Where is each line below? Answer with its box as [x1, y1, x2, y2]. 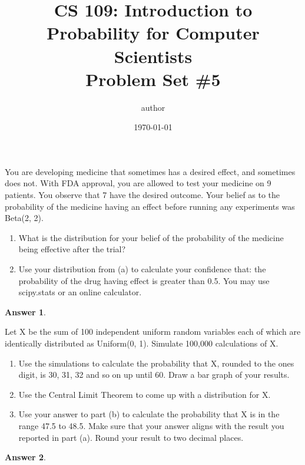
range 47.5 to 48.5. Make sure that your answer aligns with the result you [18, 419, 284, 431]
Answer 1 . [5, 305, 46, 318]
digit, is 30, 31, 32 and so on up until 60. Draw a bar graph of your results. [18, 368, 290, 381]
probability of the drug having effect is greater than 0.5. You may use [18, 274, 270, 286]
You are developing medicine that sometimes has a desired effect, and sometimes [5, 165, 296, 177]
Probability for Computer [47, 21, 260, 45]
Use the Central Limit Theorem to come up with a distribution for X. [18, 388, 271, 400]
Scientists [114, 44, 193, 68]
